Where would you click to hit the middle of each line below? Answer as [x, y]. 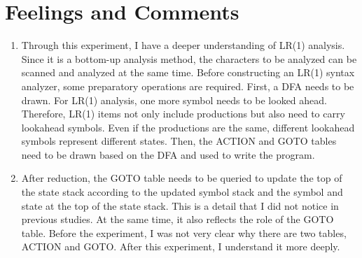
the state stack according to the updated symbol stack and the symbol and [182, 192]
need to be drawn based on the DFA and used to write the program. [168, 154]
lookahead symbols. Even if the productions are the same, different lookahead [188, 127]
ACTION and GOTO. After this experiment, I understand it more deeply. [181, 246]
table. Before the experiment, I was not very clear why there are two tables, [184, 232]
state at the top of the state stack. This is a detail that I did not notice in [180, 205]
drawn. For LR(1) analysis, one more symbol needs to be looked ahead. [174, 100]
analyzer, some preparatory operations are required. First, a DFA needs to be [188, 86]
